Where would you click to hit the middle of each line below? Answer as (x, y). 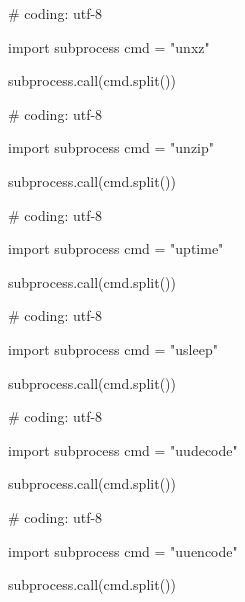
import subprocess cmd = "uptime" (116, 248)
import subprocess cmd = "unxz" (109, 46)
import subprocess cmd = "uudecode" (123, 449)
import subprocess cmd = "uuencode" (123, 550)
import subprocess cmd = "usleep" (113, 348)
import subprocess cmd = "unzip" (111, 147)
